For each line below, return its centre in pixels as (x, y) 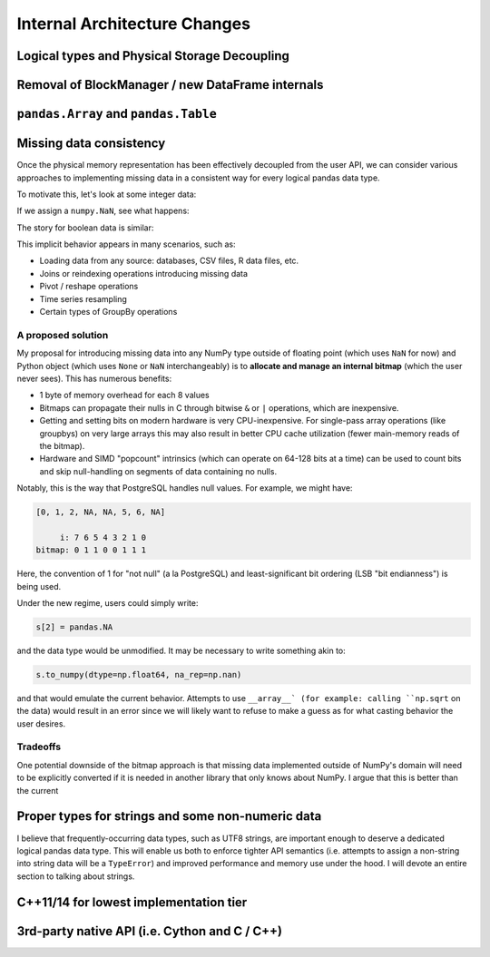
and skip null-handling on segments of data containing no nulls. (158, 471)
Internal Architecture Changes (134, 24)
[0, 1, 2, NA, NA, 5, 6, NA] (101, 512)
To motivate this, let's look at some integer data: (107, 194)
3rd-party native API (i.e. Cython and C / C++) (150, 931)
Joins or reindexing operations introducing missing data (144, 273)
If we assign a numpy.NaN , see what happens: (103, 211)
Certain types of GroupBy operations (108, 312)
